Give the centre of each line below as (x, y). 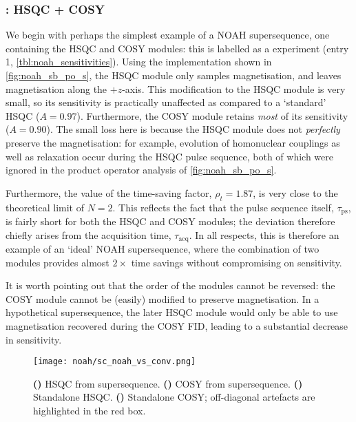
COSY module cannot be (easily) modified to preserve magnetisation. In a (163, 298)
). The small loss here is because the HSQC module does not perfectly (193, 129)
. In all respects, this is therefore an (264, 234)
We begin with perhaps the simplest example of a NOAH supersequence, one (168, 35)
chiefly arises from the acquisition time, (88, 234)
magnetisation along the (56, 88)
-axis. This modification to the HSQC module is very (234, 88)
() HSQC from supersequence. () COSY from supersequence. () (168, 383)
